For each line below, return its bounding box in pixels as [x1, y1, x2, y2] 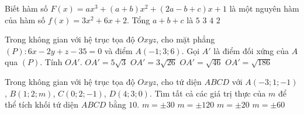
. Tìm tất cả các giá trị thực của [149, 87, 266, 99]
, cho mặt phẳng [156, 33, 215, 45]
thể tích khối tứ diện [5, 98, 79, 111]
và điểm [104, 44, 133, 56]
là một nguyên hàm [229, 2, 299, 14]
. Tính [40, 56, 63, 68]
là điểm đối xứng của [213, 44, 289, 56]
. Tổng [126, 13, 150, 26]
